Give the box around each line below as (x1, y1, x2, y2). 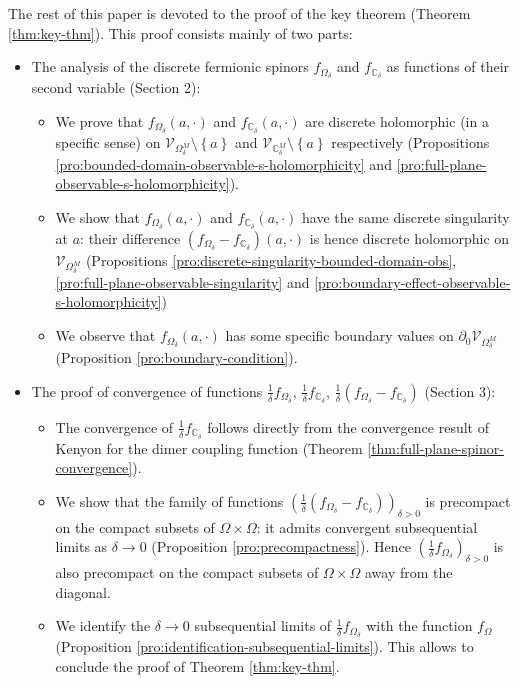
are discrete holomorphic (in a (305, 110, 489, 131)
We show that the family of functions (55, 490, 284, 511)
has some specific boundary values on (225, 325, 454, 346)
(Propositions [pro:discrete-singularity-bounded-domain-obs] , (85, 249, 457, 270)
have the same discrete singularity (302, 206, 510, 227)
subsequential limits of (194, 615, 332, 636)
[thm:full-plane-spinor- (367, 437, 504, 458)
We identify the (55, 615, 151, 636)
